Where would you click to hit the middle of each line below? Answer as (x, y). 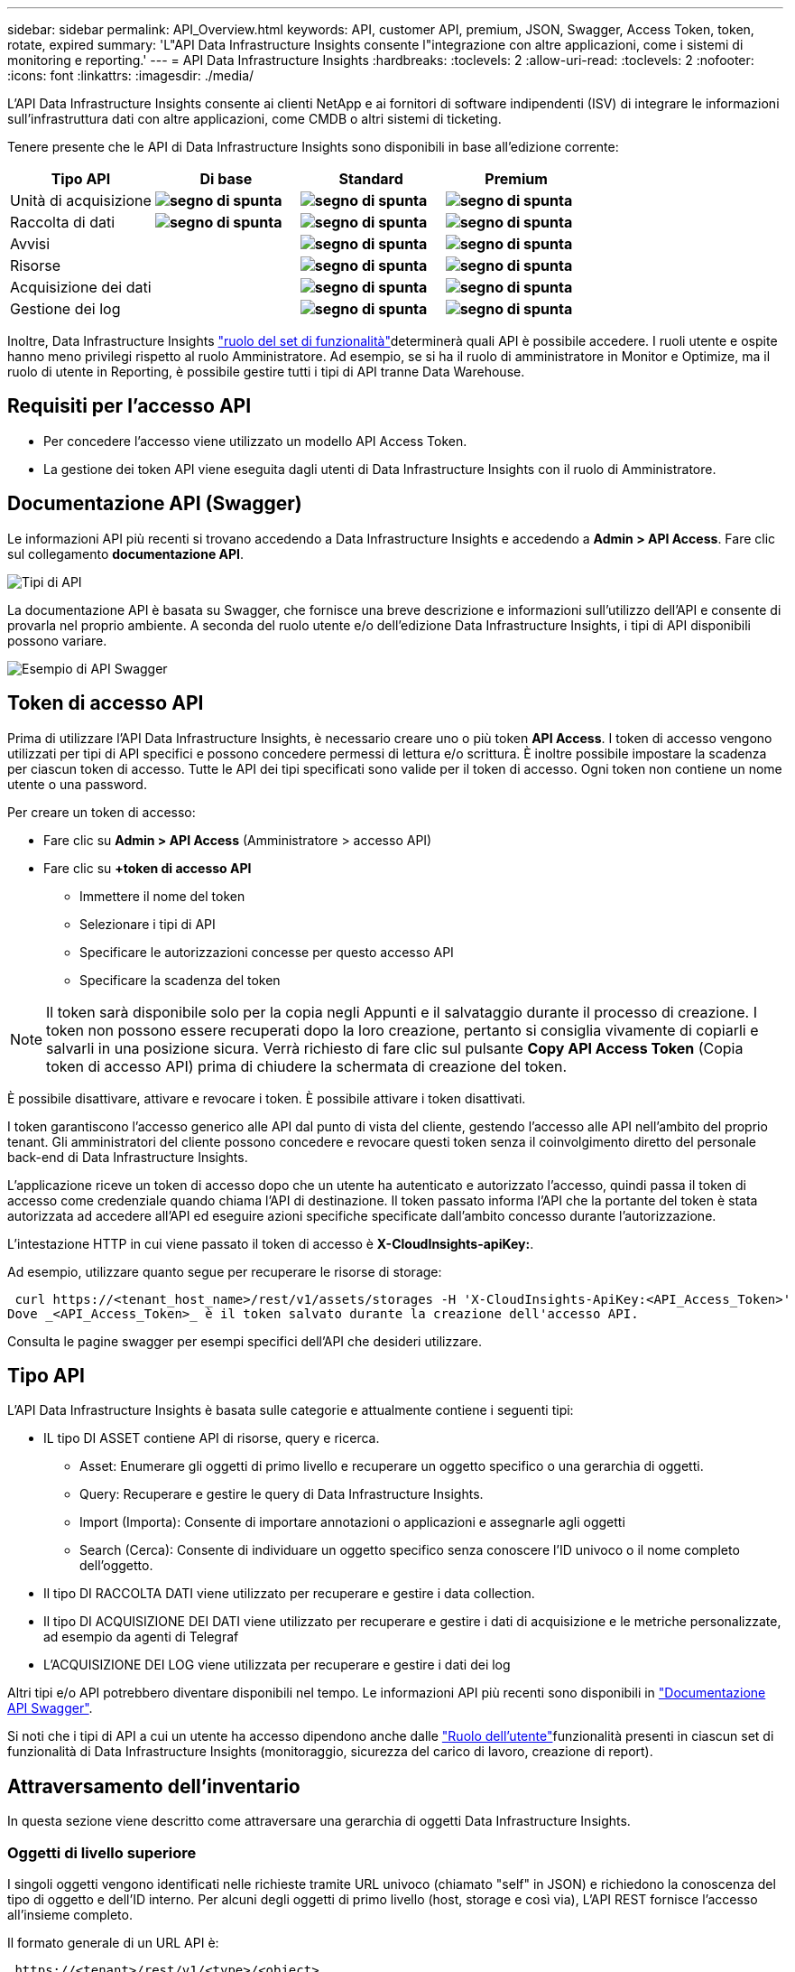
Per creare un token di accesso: (102, 812)
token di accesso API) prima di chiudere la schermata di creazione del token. (307, 1066)
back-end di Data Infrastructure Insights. (128, 1157)
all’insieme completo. (70, 1914)
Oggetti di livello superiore (102, 1852)
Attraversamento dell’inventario (154, 1786)
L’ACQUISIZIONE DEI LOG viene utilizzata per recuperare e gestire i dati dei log (277, 1665)
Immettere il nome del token (162, 896)
